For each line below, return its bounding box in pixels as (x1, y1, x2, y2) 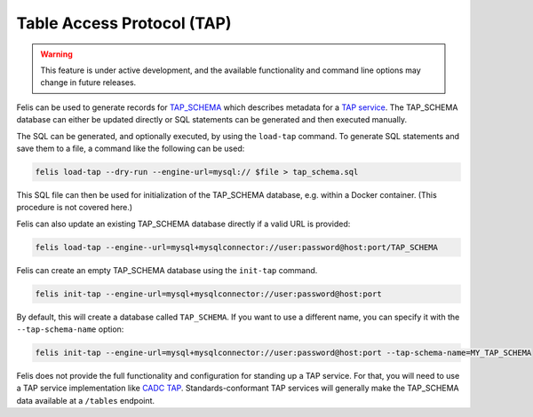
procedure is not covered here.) (16, 202, 133, 213)
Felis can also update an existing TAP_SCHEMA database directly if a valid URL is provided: (16, 218, 351, 229)
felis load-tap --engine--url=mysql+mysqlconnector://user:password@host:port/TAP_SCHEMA (35, 242, 439, 252)
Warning (40, 49, 73, 59)
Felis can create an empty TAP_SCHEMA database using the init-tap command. (16, 264, 318, 275)
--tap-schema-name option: (16, 324, 124, 334)
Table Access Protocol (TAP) (16, 13, 232, 33)
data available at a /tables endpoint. (16, 395, 155, 405)
